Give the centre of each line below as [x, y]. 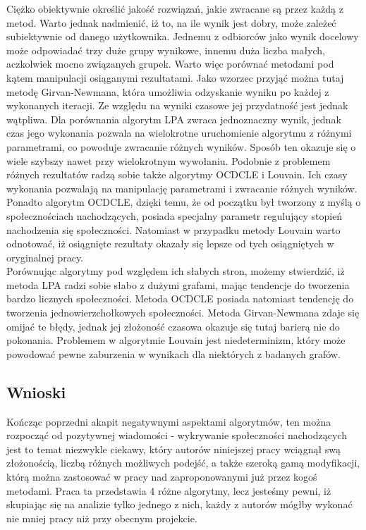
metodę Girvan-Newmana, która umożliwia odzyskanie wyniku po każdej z [168, 91]
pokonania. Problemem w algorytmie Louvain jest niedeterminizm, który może [176, 340]
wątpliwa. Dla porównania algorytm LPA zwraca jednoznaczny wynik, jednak [174, 119]
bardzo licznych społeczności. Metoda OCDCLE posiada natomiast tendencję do [180, 298]
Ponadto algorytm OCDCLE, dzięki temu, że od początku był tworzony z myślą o [184, 202]
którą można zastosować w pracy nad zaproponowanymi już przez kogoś [162, 477]
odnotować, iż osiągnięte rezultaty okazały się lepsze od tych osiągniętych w [170, 244]
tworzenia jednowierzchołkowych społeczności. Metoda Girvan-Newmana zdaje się [183, 313]
